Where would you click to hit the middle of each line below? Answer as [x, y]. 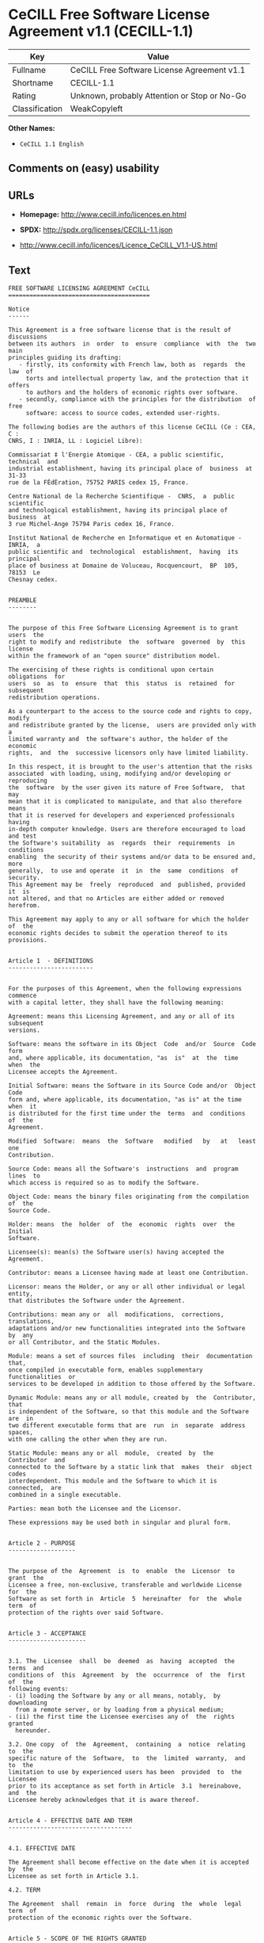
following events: [38, 1689]
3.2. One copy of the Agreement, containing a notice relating [127, 1744]
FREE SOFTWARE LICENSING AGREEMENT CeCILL [79, 288]
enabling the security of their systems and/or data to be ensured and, [132, 857]
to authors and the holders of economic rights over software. [132, 392]
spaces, [21, 1432]
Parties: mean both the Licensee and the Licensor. [95, 1508]
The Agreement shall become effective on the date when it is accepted [128, 1862]
